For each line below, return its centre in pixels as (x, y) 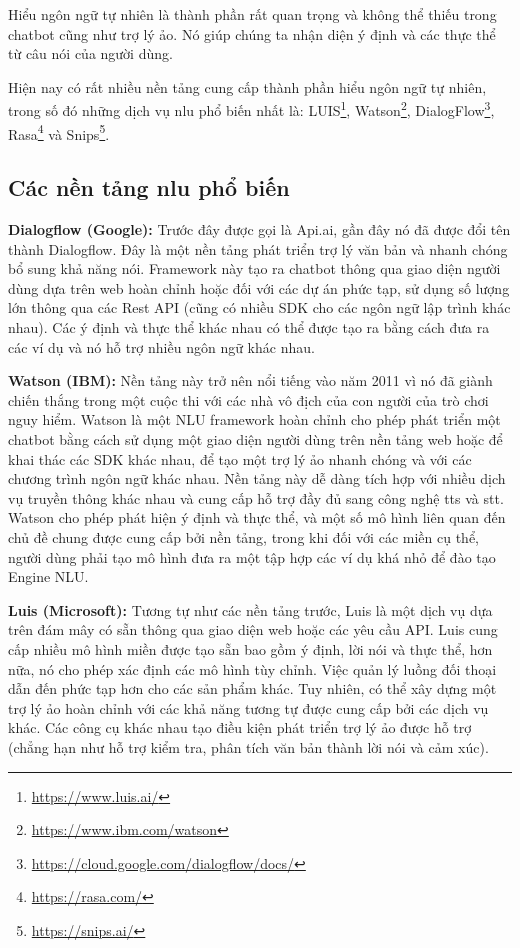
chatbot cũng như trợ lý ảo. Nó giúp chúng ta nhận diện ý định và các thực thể (252, 33)
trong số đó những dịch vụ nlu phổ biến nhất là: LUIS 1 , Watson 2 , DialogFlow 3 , (251, 109)
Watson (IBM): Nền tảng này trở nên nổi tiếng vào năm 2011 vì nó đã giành (250, 380)
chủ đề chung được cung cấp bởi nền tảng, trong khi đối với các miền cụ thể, (243, 536)
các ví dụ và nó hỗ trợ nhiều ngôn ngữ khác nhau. (161, 346)
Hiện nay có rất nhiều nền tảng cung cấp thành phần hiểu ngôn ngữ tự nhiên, (247, 86)
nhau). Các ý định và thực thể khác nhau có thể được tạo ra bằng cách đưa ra (249, 327)
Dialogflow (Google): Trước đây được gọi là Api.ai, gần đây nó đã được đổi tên (259, 229)
